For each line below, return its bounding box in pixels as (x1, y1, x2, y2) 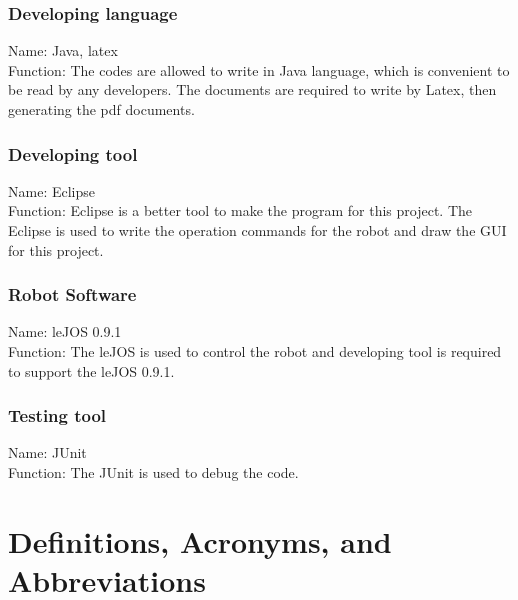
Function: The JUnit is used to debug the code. (8, 462, 299, 482)
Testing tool (8, 403, 107, 428)
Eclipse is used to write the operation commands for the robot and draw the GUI (8, 220, 507, 240)
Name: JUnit (8, 442, 87, 463)
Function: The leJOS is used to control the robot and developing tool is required (8, 341, 502, 361)
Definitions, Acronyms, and (8, 520, 392, 561)
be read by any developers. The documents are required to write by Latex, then (8, 79, 497, 100)
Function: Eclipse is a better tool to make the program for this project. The (8, 200, 472, 221)
